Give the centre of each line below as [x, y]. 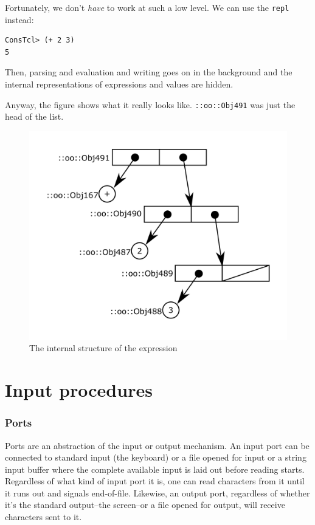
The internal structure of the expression [103, 348]
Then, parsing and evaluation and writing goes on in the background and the [149, 72]
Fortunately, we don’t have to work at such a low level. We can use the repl [147, 7]
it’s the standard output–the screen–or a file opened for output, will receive [145, 505]
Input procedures [79, 390]
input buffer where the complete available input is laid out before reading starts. [155, 469]
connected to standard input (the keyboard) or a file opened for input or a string [156, 457]
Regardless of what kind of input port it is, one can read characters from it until [155, 481]
